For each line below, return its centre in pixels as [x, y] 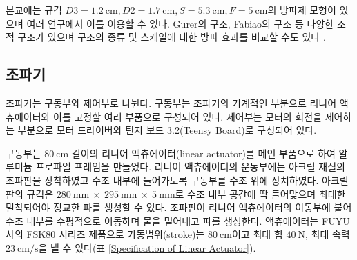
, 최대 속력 [327, 234]
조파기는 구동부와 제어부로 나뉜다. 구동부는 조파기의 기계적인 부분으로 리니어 [171, 102]
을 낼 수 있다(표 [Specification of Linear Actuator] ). [147, 247]
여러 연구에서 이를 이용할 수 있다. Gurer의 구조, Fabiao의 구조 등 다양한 [180, 23]
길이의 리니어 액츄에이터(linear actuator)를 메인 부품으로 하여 [203, 153]
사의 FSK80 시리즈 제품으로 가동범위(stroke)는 [105, 234]
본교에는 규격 [34, 10]
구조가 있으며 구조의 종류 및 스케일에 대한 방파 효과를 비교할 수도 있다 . [172, 37]
